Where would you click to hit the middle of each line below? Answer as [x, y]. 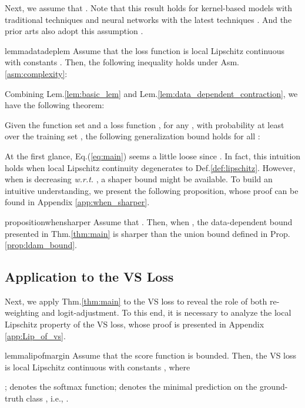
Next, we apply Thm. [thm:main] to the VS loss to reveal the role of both [136, 301]
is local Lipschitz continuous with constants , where [98, 367]
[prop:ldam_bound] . [41, 245]
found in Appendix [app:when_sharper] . [77, 202]
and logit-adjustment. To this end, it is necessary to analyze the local [166, 312]
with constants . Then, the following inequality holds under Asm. [122, 62]
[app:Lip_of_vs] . [35, 335]
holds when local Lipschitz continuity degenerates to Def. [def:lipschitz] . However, [150, 167]
